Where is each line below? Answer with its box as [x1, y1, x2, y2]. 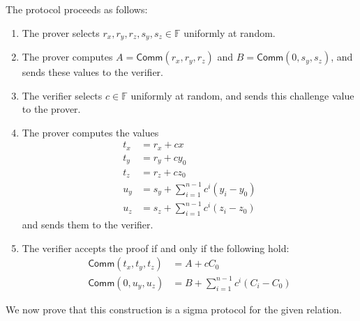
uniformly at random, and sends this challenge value [130, 88, 354, 102]
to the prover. [22, 102, 81, 116]
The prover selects [22, 25, 100, 40]
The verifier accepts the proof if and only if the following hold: [22, 240, 290, 255]
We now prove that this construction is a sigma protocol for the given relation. [6, 302, 342, 316]
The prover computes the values [22, 125, 159, 139]
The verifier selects [22, 88, 103, 102]
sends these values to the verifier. [22, 65, 163, 79]
